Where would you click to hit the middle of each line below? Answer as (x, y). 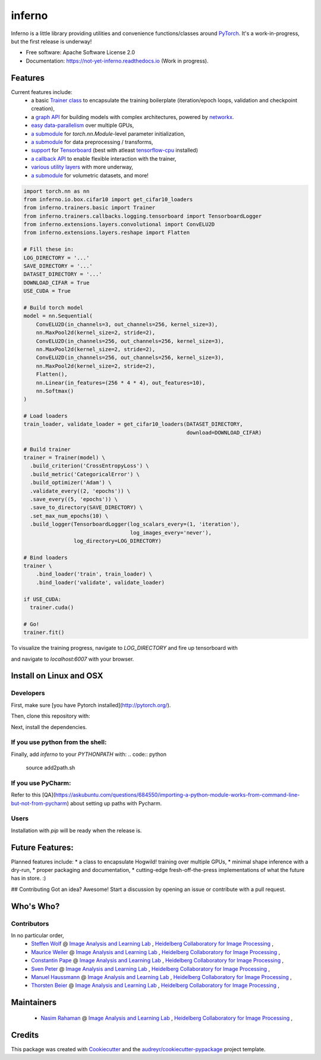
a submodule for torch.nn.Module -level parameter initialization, (108, 133)
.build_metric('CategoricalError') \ (85, 474)
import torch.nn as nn (56, 191)
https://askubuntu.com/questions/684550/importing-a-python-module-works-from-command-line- (177, 795)
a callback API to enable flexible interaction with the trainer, (104, 158)
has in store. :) (29, 878)
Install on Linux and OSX (57, 676)
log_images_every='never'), (171, 532)
